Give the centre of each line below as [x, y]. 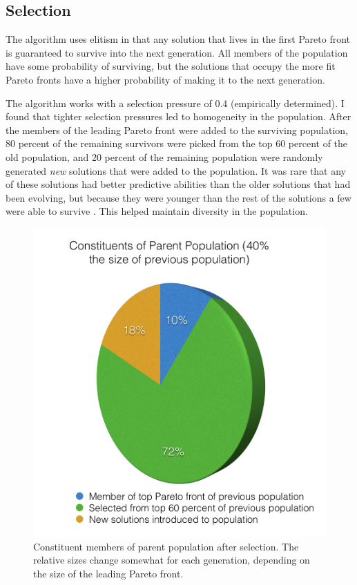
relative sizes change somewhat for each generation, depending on [172, 560]
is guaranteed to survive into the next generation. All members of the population [177, 52]
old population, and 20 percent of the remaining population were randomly [164, 156]
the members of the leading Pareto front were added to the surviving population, [177, 130]
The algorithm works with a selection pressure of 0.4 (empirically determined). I [175, 103]
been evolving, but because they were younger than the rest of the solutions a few [178, 197]
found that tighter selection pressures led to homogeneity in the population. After [178, 116]
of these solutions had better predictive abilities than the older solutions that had [178, 184]
